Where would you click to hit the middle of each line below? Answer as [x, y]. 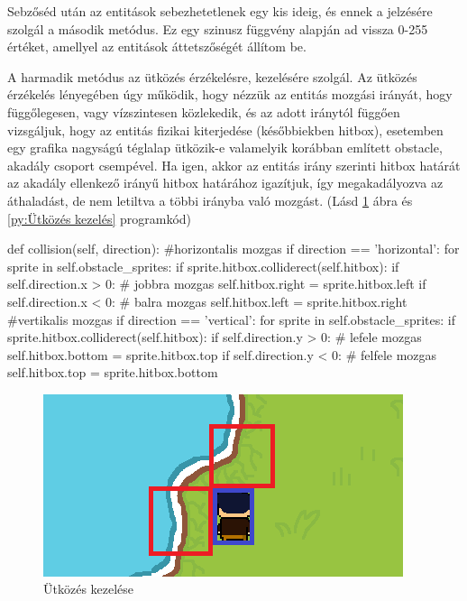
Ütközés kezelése [89, 589]
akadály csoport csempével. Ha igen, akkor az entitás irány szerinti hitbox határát [234, 165]
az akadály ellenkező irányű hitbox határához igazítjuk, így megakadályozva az [225, 183]
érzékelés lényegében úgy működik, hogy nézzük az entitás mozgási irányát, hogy [230, 94]
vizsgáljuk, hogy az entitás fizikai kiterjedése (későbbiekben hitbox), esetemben [225, 129]
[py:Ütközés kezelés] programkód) [100, 218]
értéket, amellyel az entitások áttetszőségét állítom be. [157, 46]
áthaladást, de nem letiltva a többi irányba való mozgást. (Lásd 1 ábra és [210, 200]
